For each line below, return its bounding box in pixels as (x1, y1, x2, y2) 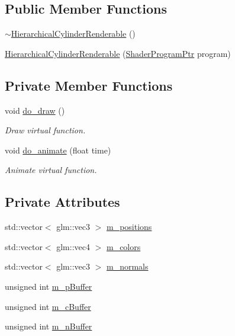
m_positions (106, 220, 152, 233)
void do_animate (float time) (5, 143, 111, 156)
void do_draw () (5, 104, 65, 116)
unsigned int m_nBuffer (5, 320, 92, 332)
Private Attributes (5, 193, 120, 211)
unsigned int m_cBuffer (5, 300, 91, 312)
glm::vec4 (56, 240, 90, 252)
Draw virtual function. (5, 124, 86, 136)
